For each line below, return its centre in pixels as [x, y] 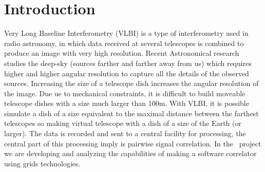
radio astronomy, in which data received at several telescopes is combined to [124, 43]
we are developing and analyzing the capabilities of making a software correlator [130, 153]
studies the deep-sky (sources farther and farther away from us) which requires [128, 63]
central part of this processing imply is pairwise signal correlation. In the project [133, 143]
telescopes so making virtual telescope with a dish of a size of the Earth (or [123, 123]
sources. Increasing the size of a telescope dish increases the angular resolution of [131, 83]
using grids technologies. [42, 163]
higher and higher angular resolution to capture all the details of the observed [127, 73]
